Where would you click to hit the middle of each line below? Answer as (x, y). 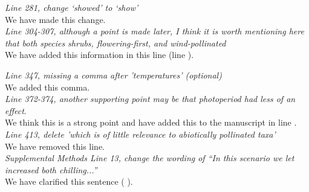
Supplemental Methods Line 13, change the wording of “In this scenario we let (150, 158)
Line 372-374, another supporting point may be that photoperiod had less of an (150, 99)
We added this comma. (47, 87)
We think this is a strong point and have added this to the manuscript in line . (151, 122)
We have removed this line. (55, 146)
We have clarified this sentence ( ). (69, 181)
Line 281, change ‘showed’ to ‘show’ (72, 7)
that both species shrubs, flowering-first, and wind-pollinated (115, 43)
